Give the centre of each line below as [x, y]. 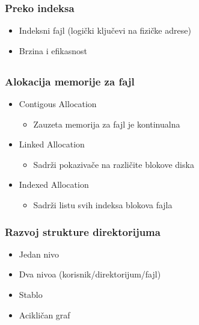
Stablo [31, 295]
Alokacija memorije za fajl [70, 81]
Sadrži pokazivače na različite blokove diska [114, 164]
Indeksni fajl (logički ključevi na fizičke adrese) [105, 30]
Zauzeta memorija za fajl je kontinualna [107, 124]
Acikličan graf [44, 314]
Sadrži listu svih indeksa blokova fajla [103, 205]
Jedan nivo [39, 254]
